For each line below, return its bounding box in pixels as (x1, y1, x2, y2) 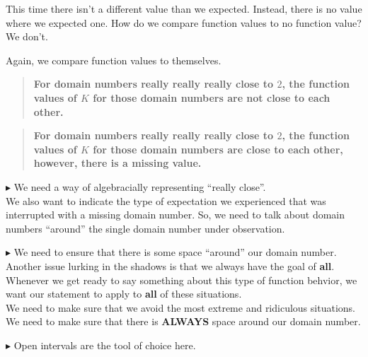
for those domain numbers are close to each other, (93, 141, 343, 156)
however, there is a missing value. (33, 156, 202, 170)
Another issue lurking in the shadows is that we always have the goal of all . (6, 258, 335, 273)
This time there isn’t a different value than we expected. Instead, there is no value (6, 1, 362, 16)
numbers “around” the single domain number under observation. (6, 221, 285, 235)
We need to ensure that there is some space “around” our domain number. (13, 245, 337, 259)
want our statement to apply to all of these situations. (6, 286, 242, 301)
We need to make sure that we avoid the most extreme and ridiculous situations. (6, 300, 355, 315)
